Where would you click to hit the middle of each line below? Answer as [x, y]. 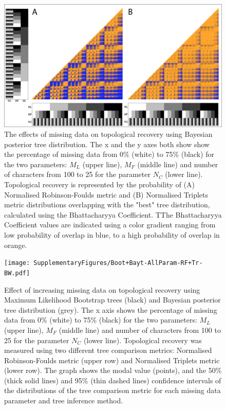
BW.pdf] [17, 273]
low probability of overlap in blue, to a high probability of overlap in [112, 235]
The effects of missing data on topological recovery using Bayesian [108, 134]
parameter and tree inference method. [64, 401]
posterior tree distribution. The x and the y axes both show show [107, 144]
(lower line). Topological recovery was [143, 340]
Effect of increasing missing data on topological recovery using [102, 289]
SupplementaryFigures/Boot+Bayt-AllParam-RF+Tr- [118, 263]
